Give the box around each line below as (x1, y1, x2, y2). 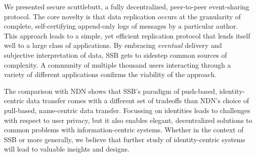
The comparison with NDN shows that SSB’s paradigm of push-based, (4, 85, 217, 96)
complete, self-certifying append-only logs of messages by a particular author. (4, 21, 238, 31)
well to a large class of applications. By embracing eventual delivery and (4, 40, 222, 50)
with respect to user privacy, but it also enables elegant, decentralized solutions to (4, 115, 253, 125)
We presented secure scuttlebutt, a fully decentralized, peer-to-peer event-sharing (4, 1, 250, 11)
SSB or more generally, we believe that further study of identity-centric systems (4, 134, 245, 144)
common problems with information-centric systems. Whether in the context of (4, 124, 244, 135)
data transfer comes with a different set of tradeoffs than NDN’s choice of (26, 95, 249, 106)
